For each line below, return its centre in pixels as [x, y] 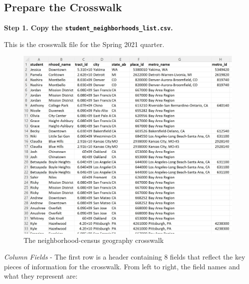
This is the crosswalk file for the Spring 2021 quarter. [84, 44]
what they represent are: [41, 276]
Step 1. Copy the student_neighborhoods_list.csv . [88, 28]
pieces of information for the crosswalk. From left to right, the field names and [122, 266]
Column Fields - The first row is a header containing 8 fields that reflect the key [125, 256]
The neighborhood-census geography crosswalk [94, 240]
